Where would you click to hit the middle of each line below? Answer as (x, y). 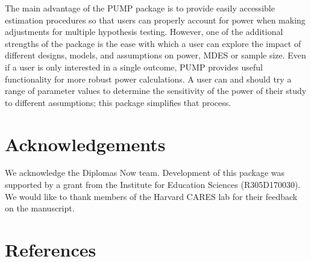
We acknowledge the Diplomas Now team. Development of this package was (145, 173)
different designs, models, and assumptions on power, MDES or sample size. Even (155, 55)
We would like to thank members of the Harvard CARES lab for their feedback (151, 196)
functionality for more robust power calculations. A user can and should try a (148, 79)
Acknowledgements (85, 144)
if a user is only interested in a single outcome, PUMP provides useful (134, 67)
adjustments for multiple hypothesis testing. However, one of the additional (144, 32)
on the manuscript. (40, 208)
